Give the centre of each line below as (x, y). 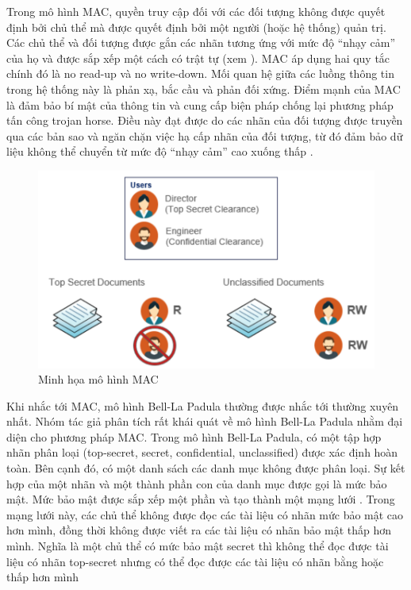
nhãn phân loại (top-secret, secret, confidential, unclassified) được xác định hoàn (202, 452)
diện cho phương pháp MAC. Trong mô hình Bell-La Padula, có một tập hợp (194, 436)
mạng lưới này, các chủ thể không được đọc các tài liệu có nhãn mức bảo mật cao (205, 514)
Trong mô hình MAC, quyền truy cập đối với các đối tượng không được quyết (196, 11)
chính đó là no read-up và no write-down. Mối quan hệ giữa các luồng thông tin (200, 73)
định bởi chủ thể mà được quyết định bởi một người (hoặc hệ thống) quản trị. (196, 27)
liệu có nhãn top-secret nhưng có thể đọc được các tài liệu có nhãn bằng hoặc (195, 561)
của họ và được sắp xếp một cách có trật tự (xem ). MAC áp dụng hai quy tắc (198, 58)
